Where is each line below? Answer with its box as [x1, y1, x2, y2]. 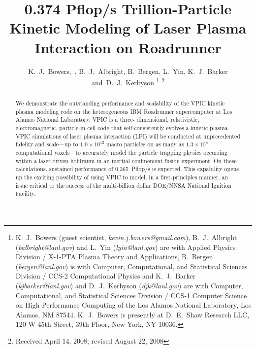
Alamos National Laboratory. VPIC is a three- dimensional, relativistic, [15, 115, 199, 124]
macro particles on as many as [106, 140, 184, 148]
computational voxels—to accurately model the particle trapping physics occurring [15, 148, 227, 157]
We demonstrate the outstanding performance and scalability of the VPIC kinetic [15, 99, 225, 107]
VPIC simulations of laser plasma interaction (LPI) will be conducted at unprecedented [15, 132, 240, 140]
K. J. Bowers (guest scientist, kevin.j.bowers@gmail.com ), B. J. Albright [15, 232, 237, 243]
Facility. [15, 189, 36, 198]
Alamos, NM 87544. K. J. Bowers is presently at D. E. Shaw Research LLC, [15, 309, 250, 319]
